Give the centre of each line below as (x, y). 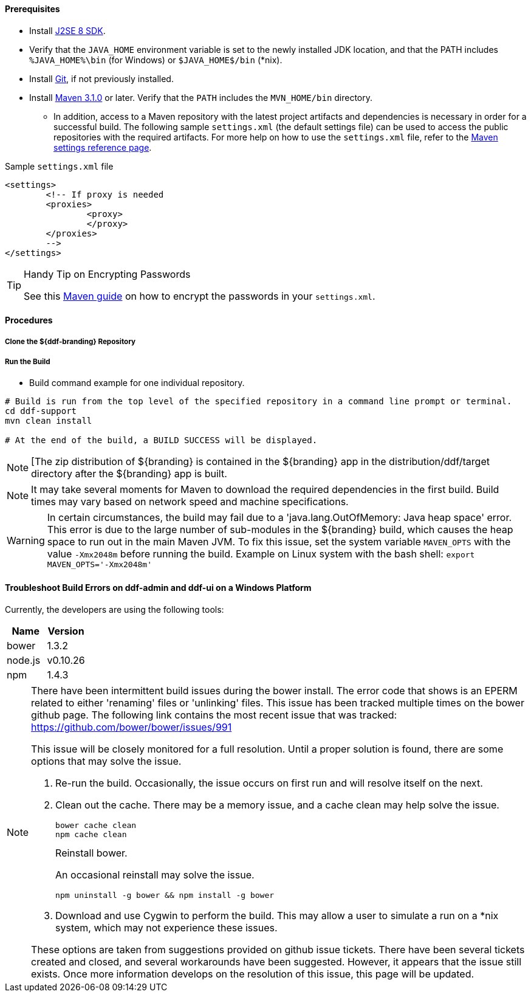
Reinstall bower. (91, 853)
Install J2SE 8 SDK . (67, 30)
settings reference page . (103, 147)
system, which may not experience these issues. (166, 927)
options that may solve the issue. (106, 761)
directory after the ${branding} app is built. (129, 474)
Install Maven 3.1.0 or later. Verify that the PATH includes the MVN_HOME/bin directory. (201, 97)
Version (66, 631)
